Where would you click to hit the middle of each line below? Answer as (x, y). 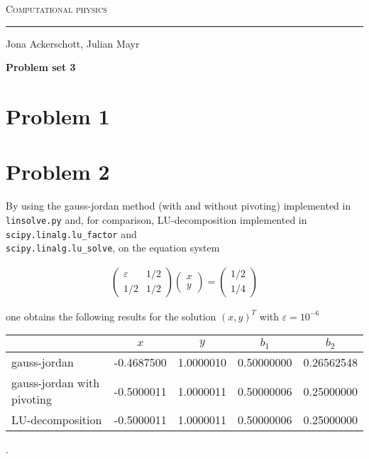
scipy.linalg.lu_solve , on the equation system (113, 248)
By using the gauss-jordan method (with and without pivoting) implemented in (178, 206)
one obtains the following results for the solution (111, 316)
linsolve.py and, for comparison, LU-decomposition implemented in (156, 219)
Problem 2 (58, 172)
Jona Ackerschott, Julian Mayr (73, 43)
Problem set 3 (41, 67)
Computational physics (56, 9)
